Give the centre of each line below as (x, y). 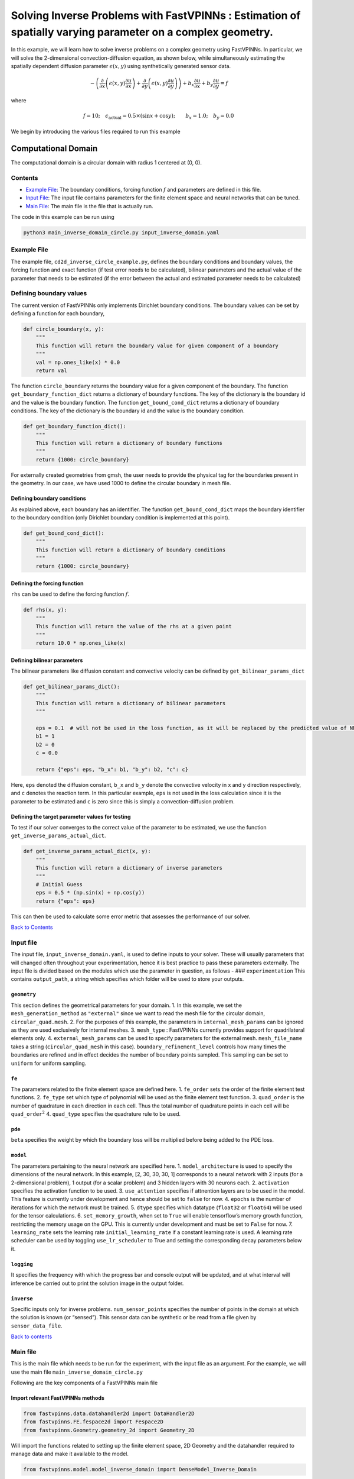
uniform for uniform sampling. (49, 1063)
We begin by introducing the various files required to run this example (96, 131)
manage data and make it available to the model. (70, 1454)
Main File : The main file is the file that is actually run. (89, 206)
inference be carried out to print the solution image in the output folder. (97, 1283)
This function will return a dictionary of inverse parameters (129, 868)
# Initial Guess (59, 884)
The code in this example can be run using (63, 217)
